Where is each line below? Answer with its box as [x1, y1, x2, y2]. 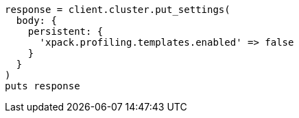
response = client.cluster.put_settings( [5, 4, 230, 15]
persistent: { [27, 26, 104, 37]
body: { [16, 15, 57, 26]
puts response [5, 80, 80, 91]
